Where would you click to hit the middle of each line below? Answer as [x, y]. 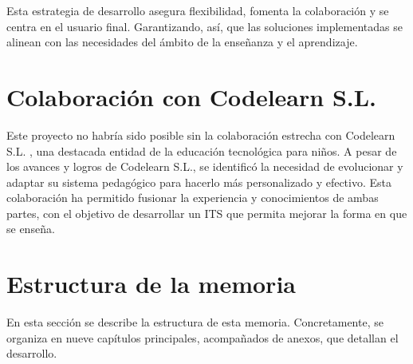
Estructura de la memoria [151, 284]
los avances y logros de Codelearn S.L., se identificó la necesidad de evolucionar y [205, 166]
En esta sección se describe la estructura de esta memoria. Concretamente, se [195, 322]
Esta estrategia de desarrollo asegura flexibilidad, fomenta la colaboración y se [198, 10]
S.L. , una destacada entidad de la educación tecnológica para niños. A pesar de [202, 150]
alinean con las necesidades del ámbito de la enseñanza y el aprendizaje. [182, 42]
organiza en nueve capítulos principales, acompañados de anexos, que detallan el [203, 337]
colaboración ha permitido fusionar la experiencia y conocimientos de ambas [193, 198]
